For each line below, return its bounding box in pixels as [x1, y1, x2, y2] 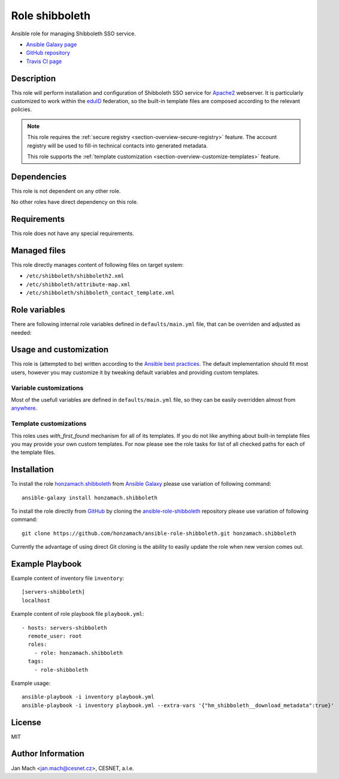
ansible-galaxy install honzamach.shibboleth [22, 494, 158, 501]
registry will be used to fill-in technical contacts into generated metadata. [27, 142, 208, 149]
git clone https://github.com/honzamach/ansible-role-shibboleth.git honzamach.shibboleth [22, 530, 296, 537]
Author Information [11, 748, 85, 759]
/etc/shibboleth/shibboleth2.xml [26, 273, 125, 279]
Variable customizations [11, 384, 84, 392]
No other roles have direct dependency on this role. [11, 198, 138, 206]
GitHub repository [26, 49, 70, 56]
